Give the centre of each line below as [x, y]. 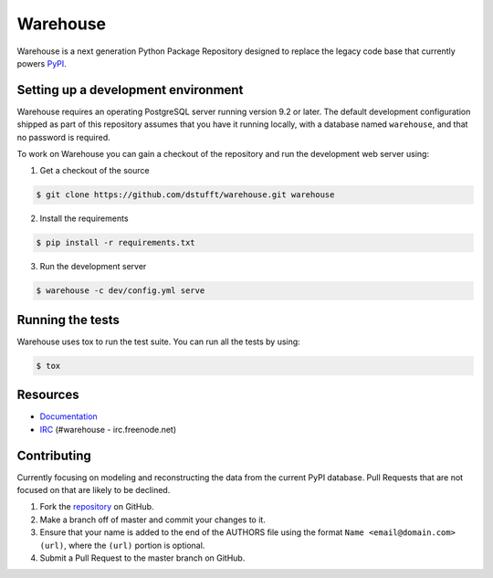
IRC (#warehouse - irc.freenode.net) [108, 429]
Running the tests [68, 320]
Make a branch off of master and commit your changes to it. [153, 520]
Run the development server [93, 267]
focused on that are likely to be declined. [94, 490]
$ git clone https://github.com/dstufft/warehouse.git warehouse [185, 195]
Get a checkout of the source [94, 171]
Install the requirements [84, 218]
